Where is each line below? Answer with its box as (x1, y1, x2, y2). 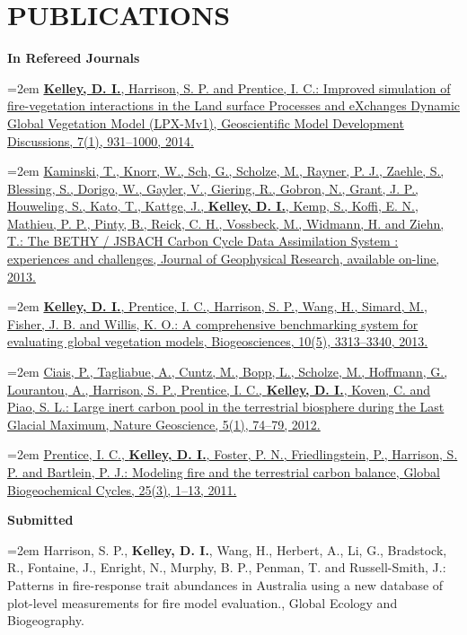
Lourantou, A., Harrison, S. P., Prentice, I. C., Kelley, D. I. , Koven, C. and (7, 379, 431, 398)
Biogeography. (7, 611, 84, 630)
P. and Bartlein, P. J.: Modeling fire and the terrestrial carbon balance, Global (7, 463, 440, 481)
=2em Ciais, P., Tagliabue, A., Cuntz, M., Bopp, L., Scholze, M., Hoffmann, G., (7, 362, 448, 381)
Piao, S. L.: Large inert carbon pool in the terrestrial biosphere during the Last (7, 397, 445, 416)
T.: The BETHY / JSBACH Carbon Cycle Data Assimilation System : (7, 231, 399, 250)
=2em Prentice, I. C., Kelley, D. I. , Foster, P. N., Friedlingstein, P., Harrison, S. (7, 445, 458, 464)
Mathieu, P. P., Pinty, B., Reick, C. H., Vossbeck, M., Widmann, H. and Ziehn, (7, 213, 445, 232)
